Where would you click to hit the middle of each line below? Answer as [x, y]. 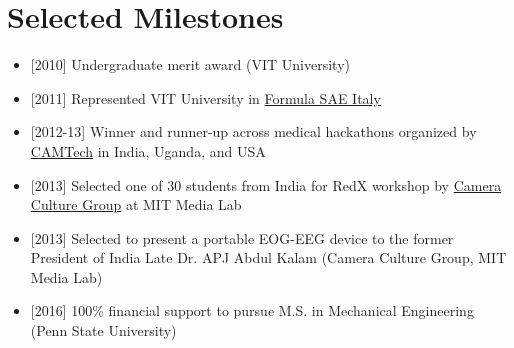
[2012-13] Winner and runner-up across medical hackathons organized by [253, 131]
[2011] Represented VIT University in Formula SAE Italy [205, 97]
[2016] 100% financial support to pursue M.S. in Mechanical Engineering [252, 310]
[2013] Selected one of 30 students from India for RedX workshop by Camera [266, 184]
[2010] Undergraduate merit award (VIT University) [190, 64]
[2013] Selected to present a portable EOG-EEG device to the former [242, 237]
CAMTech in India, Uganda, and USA [148, 150]
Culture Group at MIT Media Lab [136, 204]
